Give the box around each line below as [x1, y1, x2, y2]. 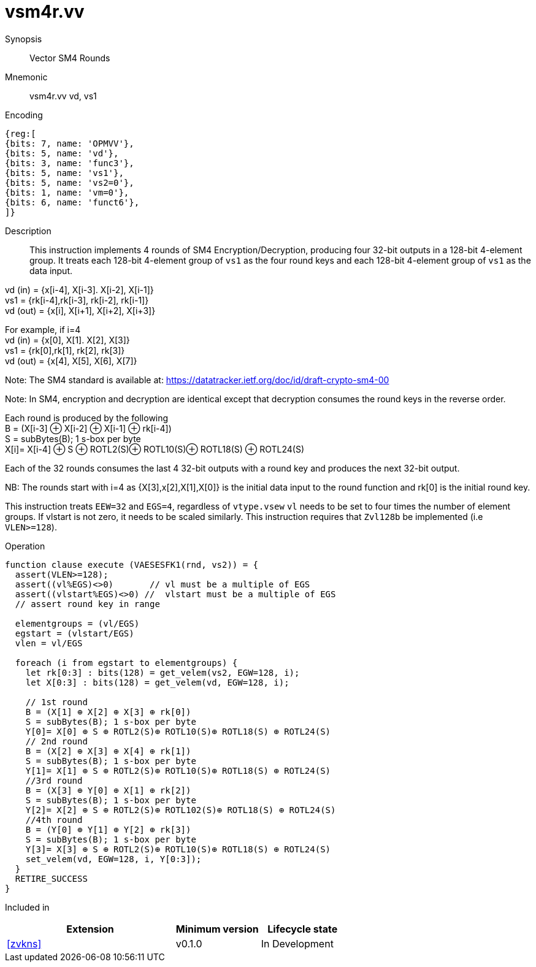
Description [5, 225, 52, 236]
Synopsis [5, 33, 42, 44]
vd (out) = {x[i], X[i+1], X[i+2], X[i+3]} [5, 305, 156, 316]
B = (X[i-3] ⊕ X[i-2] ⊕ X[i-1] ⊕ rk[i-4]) [5, 422, 172, 434]
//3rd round [25, 775, 83, 785]
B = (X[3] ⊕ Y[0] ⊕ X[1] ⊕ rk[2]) [25, 785, 191, 795]
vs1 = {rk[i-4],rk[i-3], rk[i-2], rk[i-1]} [5, 294, 149, 305]
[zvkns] [7, 937, 42, 950]
